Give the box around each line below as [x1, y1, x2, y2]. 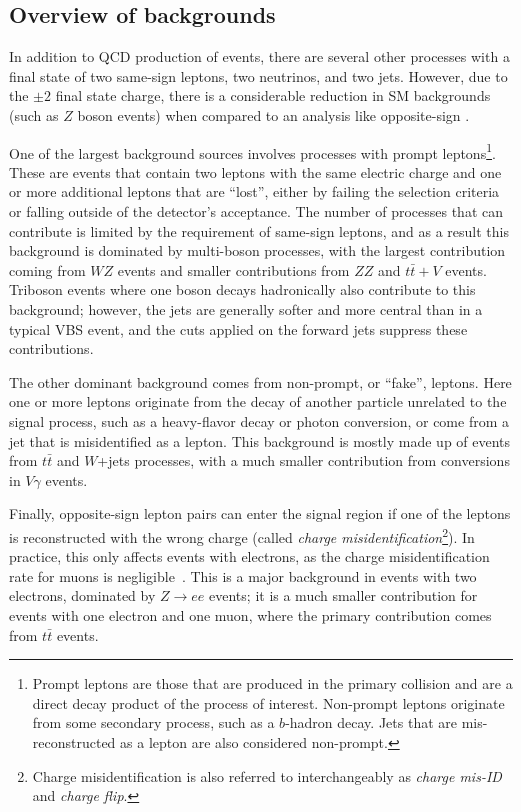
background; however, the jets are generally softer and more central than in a [9, 298, 483, 319]
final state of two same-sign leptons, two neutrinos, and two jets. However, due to [9, 65, 508, 86]
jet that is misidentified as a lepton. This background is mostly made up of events [9, 430, 511, 451]
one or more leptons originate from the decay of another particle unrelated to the [9, 391, 507, 412]
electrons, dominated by [9, 585, 156, 606]
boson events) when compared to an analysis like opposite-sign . [77, 104, 470, 125]
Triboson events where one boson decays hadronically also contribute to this [9, 279, 476, 300]
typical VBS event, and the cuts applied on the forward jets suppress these [9, 318, 468, 339]
